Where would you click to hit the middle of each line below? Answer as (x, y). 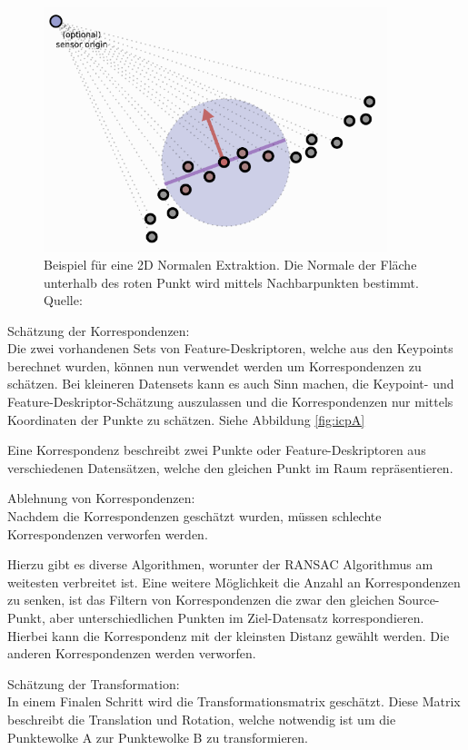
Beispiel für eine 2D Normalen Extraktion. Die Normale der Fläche (230, 264)
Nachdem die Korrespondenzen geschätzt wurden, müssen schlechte (194, 516)
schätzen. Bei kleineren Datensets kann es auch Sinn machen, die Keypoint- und (231, 384)
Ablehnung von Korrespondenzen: (101, 498)
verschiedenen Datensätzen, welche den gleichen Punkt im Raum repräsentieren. (230, 467)
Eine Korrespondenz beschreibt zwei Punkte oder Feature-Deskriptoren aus (217, 450)
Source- (419, 600)
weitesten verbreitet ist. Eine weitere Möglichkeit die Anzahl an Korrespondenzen (234, 582)
